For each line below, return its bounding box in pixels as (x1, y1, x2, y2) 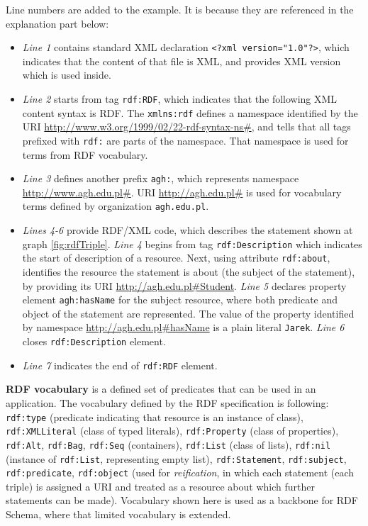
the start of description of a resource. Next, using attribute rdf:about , (22, 250, 330, 265)
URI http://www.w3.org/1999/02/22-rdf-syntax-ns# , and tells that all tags (22, 119, 351, 134)
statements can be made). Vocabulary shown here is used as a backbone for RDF (6, 493, 358, 508)
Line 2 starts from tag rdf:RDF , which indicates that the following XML (22, 91, 338, 106)
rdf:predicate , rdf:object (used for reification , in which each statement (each (6, 465, 355, 480)
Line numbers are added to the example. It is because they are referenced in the (6, 2, 354, 16)
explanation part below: (6, 16, 109, 30)
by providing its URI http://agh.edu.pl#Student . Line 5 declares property (22, 278, 347, 293)
